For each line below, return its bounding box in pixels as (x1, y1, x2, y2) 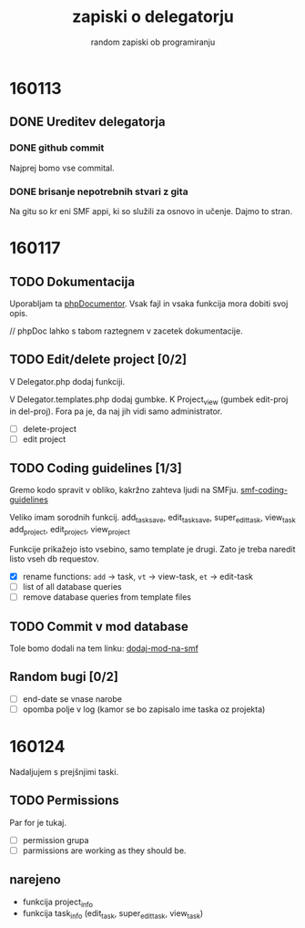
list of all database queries (22, 582, 122, 593)
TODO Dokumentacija (9, 273, 135, 289)
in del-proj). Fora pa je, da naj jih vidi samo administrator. (9, 406, 223, 417)
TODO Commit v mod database (9, 618, 189, 634)
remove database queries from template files (22, 592, 191, 603)
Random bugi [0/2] (9, 669, 118, 685)
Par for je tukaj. (9, 817, 66, 828)
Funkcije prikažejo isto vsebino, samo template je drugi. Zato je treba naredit (9, 544, 296, 555)
